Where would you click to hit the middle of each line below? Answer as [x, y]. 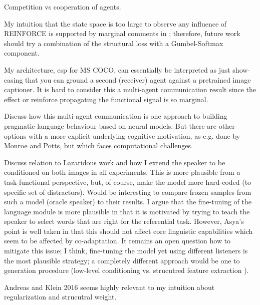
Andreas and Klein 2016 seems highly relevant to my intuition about [109, 287]
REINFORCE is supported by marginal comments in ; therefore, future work [122, 33]
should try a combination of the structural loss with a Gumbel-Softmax [114, 43]
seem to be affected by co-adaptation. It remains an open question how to [117, 241]
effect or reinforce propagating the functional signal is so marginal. [106, 99]
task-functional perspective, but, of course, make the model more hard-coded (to [128, 182]
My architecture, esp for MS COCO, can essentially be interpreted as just [117, 69]
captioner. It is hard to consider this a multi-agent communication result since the [130, 89]
